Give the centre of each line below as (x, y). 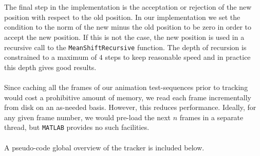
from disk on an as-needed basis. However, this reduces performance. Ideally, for (130, 107)
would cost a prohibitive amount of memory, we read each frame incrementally (128, 97)
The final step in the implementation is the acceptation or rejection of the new (128, 7)
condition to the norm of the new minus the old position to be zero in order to (128, 27)
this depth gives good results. (50, 67)
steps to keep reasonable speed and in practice (178, 57)
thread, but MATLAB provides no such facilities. (77, 127)
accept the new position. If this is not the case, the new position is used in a (124, 37)
